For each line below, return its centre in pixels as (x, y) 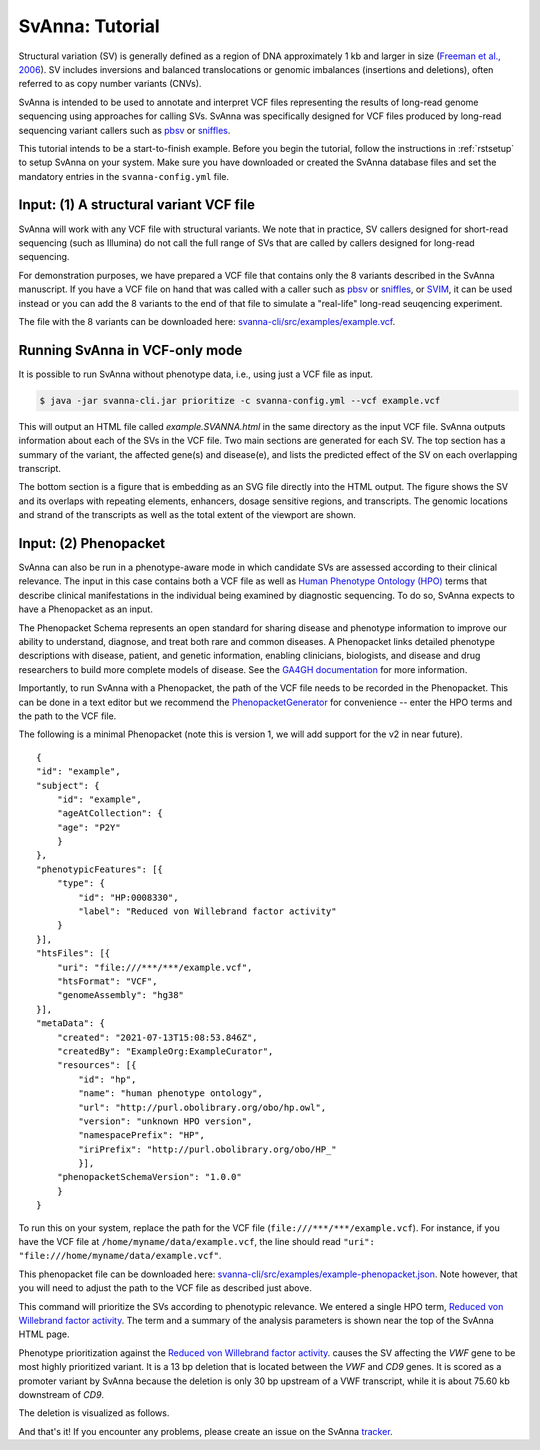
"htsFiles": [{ (73, 953)
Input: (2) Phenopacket (92, 543)
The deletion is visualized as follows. (94, 1413)
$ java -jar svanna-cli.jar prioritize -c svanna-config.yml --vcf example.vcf (240, 400)
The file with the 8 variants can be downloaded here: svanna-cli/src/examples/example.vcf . (207, 321)
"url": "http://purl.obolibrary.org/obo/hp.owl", (202, 1107)
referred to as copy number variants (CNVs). (110, 84)
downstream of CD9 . (61, 1394)
